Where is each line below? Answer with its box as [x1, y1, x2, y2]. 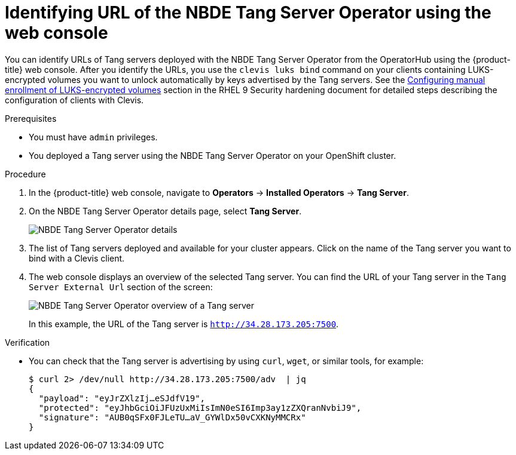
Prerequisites [5, 113, 57, 124]
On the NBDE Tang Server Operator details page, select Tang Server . [29, 205, 302, 216]
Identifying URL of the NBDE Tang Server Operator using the [5, 2, 491, 23]
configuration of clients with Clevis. [5, 94, 144, 105]
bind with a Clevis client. [29, 253, 125, 263]
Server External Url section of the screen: [29, 281, 213, 292]
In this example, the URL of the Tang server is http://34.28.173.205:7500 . [29, 318, 339, 329]
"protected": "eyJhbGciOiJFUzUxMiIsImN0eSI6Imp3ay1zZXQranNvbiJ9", [38, 402, 362, 413]
